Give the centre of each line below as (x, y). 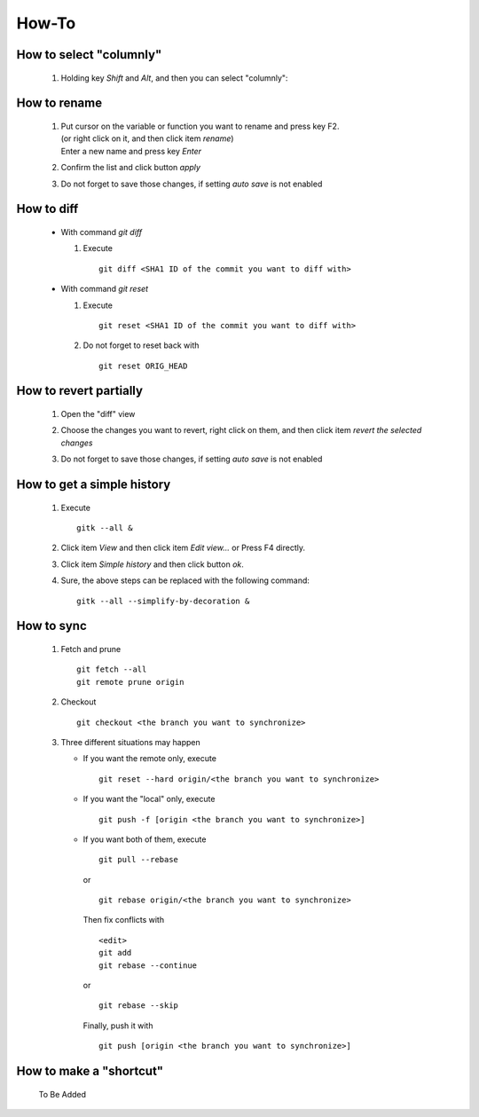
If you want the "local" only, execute (149, 799)
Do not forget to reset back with (141, 345)
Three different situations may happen (131, 742)
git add (115, 953)
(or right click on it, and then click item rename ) (147, 138)
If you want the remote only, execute (150, 759)
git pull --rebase (139, 860)
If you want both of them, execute (145, 839)
